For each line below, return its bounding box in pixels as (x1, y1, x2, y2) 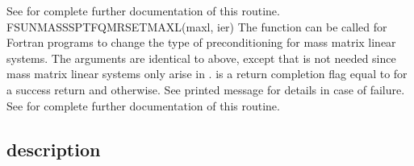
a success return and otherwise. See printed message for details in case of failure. (6, 81, 405, 98)
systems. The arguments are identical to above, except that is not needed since (6, 49, 396, 66)
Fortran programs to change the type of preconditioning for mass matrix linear (6, 34, 396, 51)
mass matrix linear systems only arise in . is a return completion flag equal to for (6, 65, 408, 82)
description (6, 136, 101, 161)
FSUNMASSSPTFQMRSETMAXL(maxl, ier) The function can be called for (6, 18, 387, 35)
